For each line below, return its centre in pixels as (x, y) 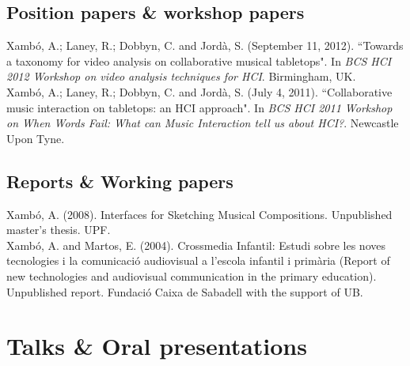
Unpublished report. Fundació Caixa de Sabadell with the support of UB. (185, 291)
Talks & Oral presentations (157, 346)
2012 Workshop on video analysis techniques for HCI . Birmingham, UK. (181, 76)
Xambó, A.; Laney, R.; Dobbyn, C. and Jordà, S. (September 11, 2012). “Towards (205, 45)
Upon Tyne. (36, 138)
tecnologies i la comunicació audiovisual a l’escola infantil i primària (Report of (198, 260)
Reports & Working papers (120, 181)
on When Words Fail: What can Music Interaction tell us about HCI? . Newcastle (203, 123)
